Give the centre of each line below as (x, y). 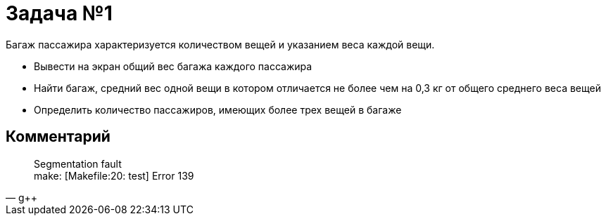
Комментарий (58, 137)
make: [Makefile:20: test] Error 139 (114, 175)
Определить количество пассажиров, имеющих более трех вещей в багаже (218, 109)
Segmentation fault (78, 163)
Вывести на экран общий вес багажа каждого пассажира (173, 66)
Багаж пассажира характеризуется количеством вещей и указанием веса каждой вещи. (220, 44)
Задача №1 (59, 13)
